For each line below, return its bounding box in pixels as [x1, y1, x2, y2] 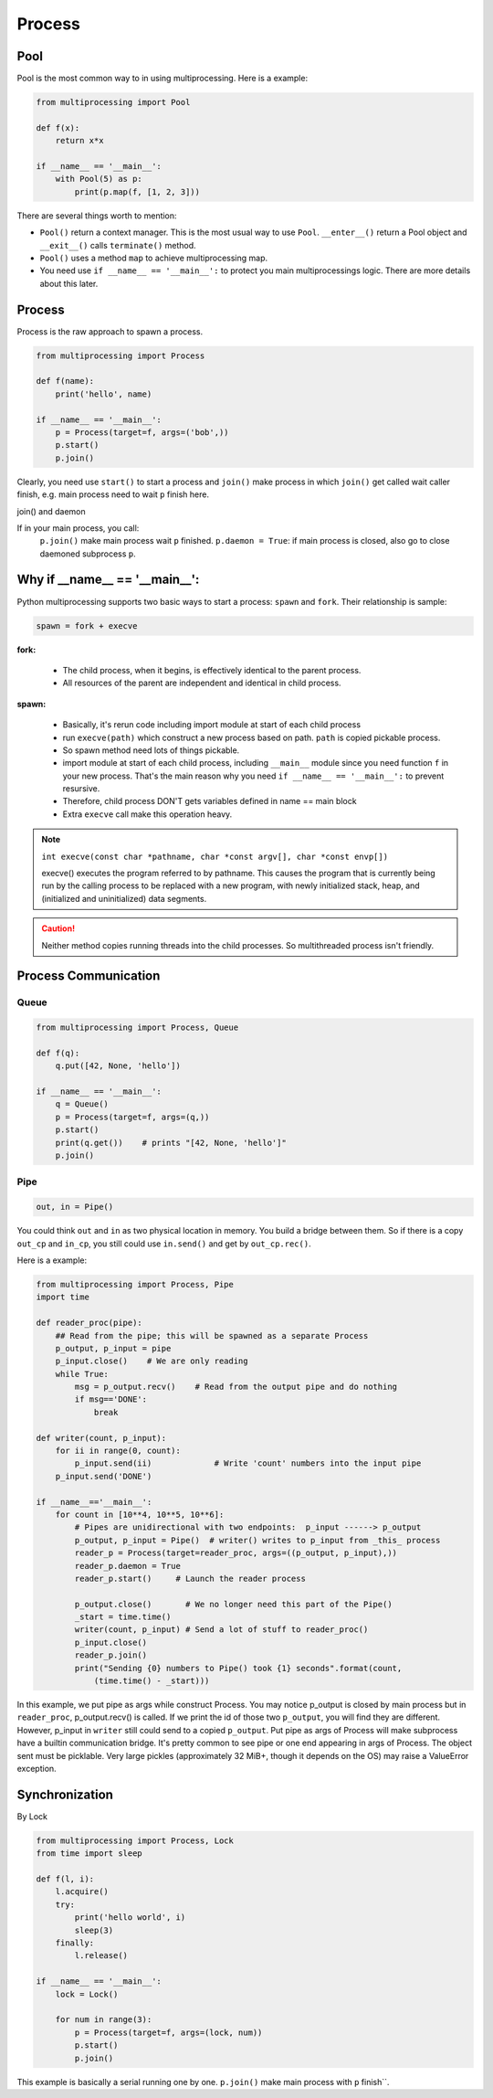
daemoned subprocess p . [39, 548, 136, 559]
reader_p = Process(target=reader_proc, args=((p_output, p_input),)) [74, 1548, 397, 1558]
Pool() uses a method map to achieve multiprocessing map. [39, 252, 268, 263]
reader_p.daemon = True [74, 1561, 182, 1571]
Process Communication [16, 969, 161, 984]
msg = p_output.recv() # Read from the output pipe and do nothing [74, 1382, 397, 1393]
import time [36, 1292, 90, 1302]
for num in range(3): [55, 2015, 152, 2025]
